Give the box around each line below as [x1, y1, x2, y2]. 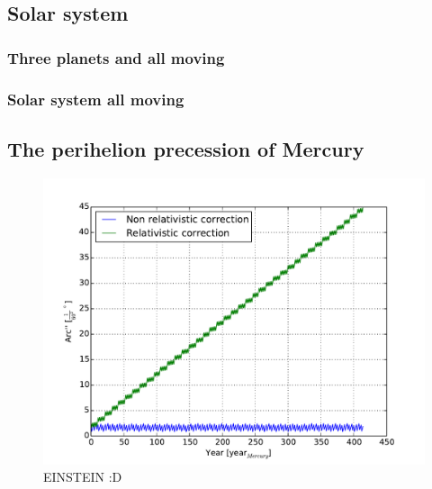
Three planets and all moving [7, 46, 225, 68]
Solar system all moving [7, 87, 184, 110]
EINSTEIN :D [43, 467, 122, 486]
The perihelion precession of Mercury [7, 134, 364, 162]
